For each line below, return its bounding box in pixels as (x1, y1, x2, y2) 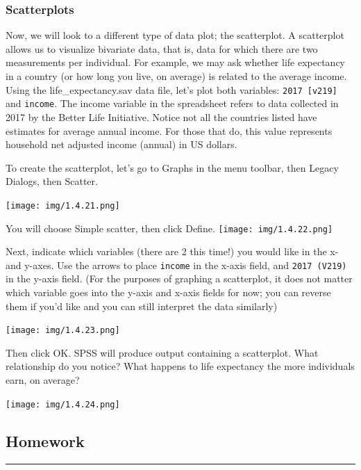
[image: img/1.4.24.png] (6, 399, 120, 410)
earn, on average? (6, 373, 80, 387)
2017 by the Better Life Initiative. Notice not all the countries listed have (6, 109, 317, 124)
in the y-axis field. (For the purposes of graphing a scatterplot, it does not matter (6, 271, 353, 286)
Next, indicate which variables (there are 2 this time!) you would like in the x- (6, 244, 339, 259)
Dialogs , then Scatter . (6, 174, 98, 188)
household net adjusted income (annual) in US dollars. (6, 137, 237, 152)
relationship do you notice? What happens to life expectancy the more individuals (6, 359, 355, 373)
